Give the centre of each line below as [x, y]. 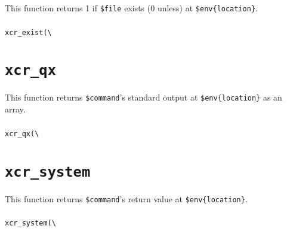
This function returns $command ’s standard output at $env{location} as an [143, 97]
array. [15, 109]
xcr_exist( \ [28, 32]
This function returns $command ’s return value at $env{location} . [126, 198]
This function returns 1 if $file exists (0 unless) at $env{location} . [131, 8]
